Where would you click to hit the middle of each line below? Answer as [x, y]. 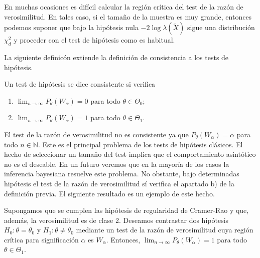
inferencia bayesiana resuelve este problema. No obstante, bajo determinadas [122, 174]
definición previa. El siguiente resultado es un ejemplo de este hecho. [109, 193]
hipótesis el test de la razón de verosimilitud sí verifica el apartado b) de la [119, 183]
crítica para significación [41, 239]
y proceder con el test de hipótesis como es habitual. [94, 40]
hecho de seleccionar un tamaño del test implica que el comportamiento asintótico [130, 154]
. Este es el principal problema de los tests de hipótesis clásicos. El [140, 144]
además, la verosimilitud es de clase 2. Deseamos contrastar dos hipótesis [116, 220]
